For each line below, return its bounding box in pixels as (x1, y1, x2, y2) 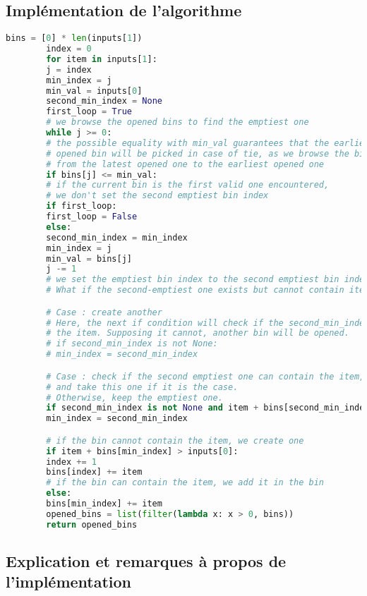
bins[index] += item (46, 467, 143, 478)
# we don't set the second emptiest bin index (46, 190, 269, 201)
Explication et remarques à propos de (6, 550, 287, 572)
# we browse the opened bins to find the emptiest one (46, 117, 309, 128)
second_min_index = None (46, 96, 162, 107)
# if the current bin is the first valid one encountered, (46, 180, 330, 190)
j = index (46, 64, 92, 75)
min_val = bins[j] (46, 253, 132, 264)
